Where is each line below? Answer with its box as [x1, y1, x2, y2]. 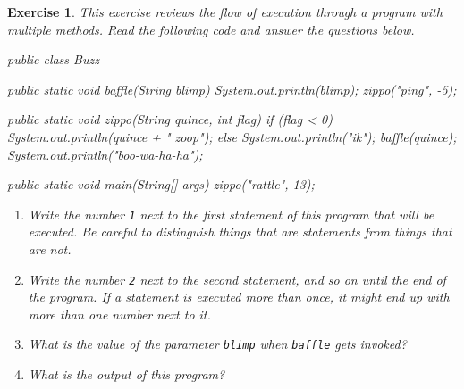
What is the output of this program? [28, 365, 225, 384]
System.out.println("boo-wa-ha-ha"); [7, 145, 203, 163]
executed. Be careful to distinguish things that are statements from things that [28, 222, 452, 241]
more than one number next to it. [28, 304, 211, 323]
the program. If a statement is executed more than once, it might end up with [28, 287, 450, 306]
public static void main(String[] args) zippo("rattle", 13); [7, 175, 315, 194]
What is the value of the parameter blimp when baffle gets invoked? [28, 335, 407, 353]
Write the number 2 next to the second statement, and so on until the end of [28, 269, 446, 288]
